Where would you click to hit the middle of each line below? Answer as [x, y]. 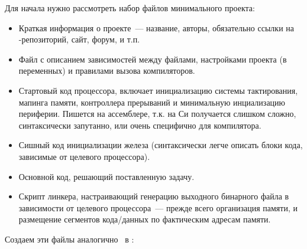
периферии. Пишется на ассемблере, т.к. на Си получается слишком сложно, [157, 114]
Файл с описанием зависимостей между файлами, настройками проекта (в [153, 59]
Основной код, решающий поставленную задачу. [106, 176]
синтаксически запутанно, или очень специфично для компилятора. [140, 125]
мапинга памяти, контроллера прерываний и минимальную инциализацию [152, 102]
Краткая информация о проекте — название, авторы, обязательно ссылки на [156, 27]
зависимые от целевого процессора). [84, 156]
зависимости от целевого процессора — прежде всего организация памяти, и [158, 207]
